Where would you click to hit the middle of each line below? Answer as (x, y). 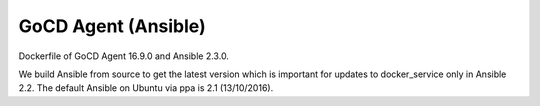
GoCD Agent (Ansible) (112, 26)
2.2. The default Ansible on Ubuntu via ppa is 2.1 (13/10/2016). (146, 88)
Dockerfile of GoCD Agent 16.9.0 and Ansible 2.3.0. (124, 56)
